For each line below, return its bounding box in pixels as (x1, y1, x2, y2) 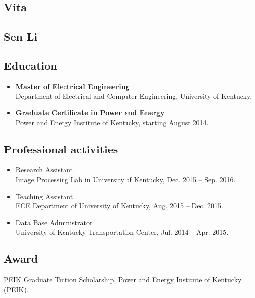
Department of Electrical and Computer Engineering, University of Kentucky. (15, 91, 252, 101)
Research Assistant (15, 164, 73, 175)
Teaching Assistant (15, 191, 73, 201)
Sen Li (4, 29, 38, 44)
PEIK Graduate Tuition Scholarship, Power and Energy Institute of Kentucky (4, 274, 242, 285)
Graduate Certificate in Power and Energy (15, 107, 165, 117)
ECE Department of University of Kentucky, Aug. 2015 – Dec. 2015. (15, 200, 224, 211)
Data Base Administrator (15, 217, 93, 227)
